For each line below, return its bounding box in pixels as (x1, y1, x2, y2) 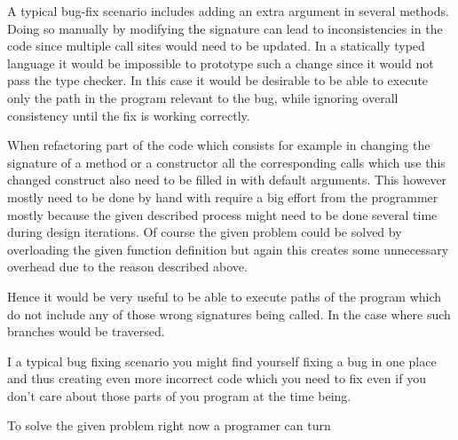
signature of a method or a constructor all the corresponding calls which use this (7, 153, 446, 171)
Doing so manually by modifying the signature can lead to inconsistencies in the (7, 19, 443, 37)
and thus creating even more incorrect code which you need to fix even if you (7, 369, 426, 388)
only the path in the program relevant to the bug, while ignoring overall (7, 88, 399, 106)
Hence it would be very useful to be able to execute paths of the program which (7, 287, 442, 305)
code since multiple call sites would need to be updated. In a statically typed (7, 36, 425, 55)
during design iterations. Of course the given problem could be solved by (7, 223, 402, 241)
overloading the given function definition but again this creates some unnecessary (7, 240, 449, 258)
